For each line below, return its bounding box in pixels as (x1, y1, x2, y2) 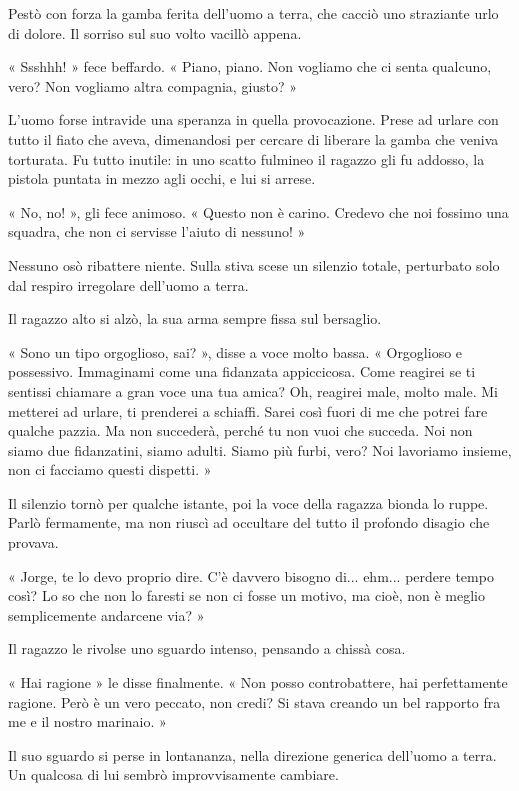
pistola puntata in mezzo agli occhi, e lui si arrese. (8, 168, 316, 189)
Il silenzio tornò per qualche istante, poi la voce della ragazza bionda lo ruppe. (8, 492, 489, 513)
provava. (8, 532, 59, 553)
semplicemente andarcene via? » (8, 604, 205, 625)
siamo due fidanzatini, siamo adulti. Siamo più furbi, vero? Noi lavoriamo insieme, (8, 439, 512, 460)
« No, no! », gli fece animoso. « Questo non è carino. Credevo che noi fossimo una (8, 201, 509, 222)
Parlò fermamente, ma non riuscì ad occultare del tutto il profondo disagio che (8, 512, 490, 533)
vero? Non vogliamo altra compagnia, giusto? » (8, 75, 298, 96)
